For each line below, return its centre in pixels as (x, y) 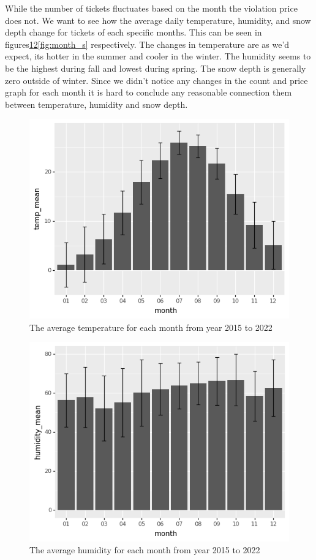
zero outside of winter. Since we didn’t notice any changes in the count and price (156, 80)
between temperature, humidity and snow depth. (96, 104)
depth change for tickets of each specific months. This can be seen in (134, 32)
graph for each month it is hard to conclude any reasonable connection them (149, 92)
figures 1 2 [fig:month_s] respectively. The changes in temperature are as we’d (147, 44)
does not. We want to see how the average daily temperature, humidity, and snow (158, 20)
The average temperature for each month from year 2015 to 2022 (151, 327)
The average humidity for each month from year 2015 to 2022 (145, 550)
